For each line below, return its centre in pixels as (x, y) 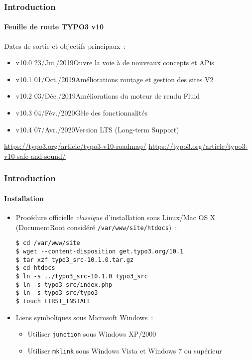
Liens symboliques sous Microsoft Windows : (84, 317)
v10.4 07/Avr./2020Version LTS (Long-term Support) (97, 129)
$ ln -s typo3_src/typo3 (57, 293)
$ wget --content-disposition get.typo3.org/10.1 (100, 251)
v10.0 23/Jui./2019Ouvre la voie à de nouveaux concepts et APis (115, 62)
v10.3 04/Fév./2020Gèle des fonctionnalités (81, 113)
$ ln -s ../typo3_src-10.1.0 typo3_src (82, 276)
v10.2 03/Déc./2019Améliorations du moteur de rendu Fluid (108, 96)
